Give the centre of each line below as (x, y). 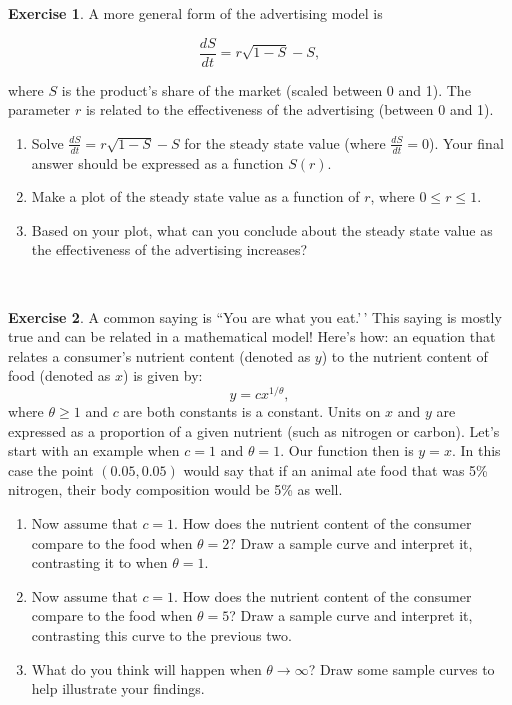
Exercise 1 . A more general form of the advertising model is (195, 13)
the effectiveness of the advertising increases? (169, 249)
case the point (51, 469)
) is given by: (163, 375)
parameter (39, 109)
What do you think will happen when (146, 668)
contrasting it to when (99, 562)
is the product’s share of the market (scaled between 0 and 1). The (266, 89)
